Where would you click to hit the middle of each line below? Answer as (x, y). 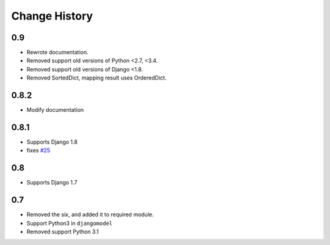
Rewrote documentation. (57, 53)
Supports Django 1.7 (52, 183)
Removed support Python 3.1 (63, 232)
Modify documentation (55, 110)
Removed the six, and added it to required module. (90, 214)
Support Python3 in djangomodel (70, 223)
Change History (52, 16)
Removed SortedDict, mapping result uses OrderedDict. (97, 78)
